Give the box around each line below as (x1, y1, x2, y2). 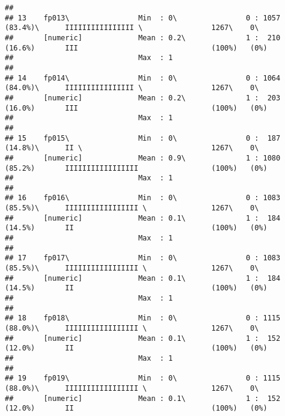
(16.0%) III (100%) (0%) (5, 103, 268, 112)
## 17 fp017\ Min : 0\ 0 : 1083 (5, 254, 281, 263)
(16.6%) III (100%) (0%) (5, 43, 268, 52)
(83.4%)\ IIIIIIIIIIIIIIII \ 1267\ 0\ (5, 23, 259, 32)
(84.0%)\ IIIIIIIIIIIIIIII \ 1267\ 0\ (5, 84, 259, 93)
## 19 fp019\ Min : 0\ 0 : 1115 (5, 374, 281, 383)
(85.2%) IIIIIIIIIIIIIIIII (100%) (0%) (5, 164, 268, 173)
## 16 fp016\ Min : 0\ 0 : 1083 (5, 194, 281, 203)
